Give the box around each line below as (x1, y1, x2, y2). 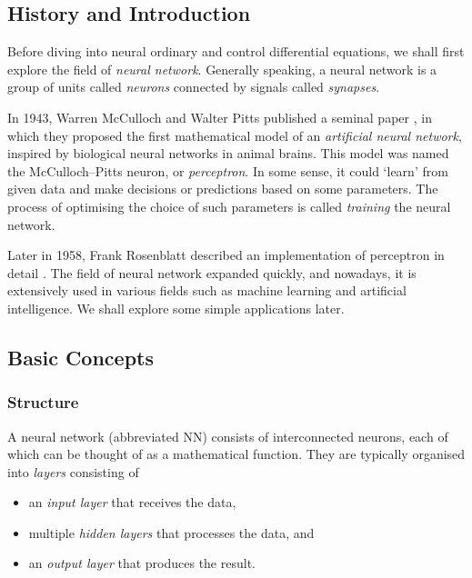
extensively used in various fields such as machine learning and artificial (7, 281, 407, 300)
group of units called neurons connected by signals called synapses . (7, 77, 380, 96)
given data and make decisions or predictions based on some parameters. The (7, 179, 438, 198)
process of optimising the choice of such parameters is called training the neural (7, 196, 451, 215)
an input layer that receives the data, (28, 493, 236, 512)
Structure (7, 391, 79, 414)
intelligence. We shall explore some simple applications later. (7, 298, 345, 317)
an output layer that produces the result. (28, 553, 256, 573)
